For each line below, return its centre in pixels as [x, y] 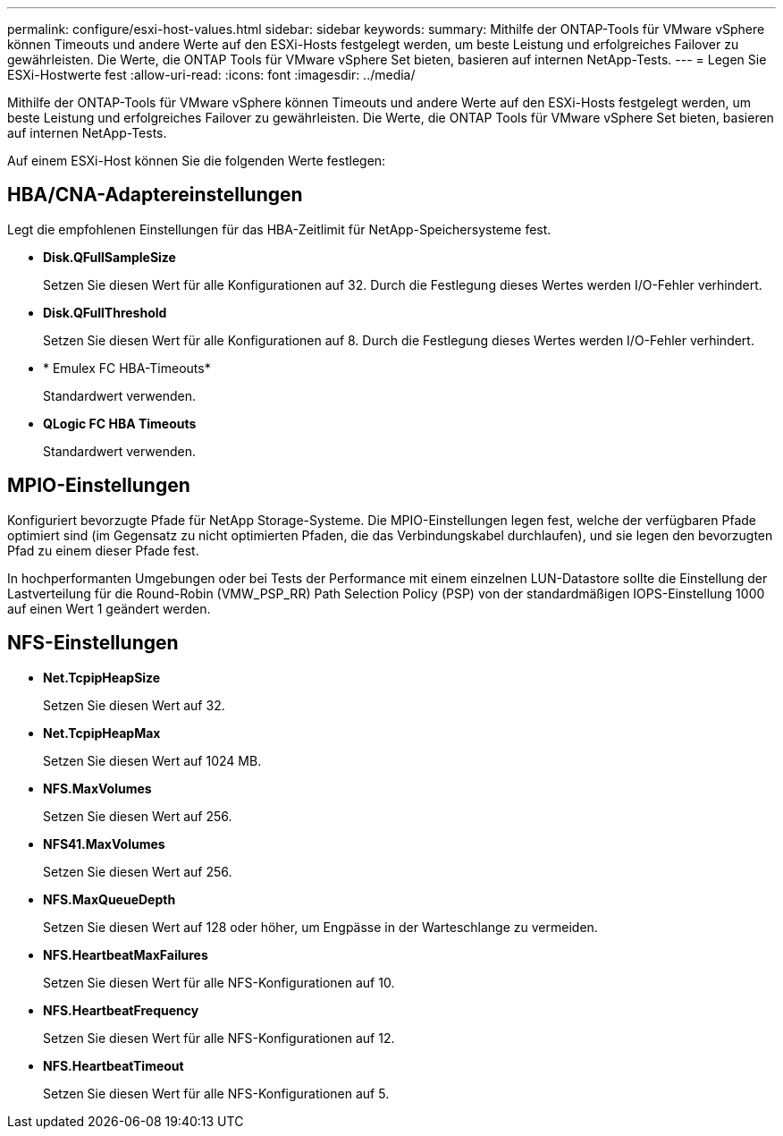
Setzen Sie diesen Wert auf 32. [134, 705]
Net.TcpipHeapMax [102, 733]
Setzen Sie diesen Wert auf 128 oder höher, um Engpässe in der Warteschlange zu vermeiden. [320, 927]
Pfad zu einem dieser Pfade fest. [103, 550]
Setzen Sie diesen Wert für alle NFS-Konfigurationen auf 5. [216, 1093]
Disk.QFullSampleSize [109, 257]
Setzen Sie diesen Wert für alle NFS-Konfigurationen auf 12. [219, 1038]
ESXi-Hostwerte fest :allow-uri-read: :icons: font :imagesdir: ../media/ [211, 75]
